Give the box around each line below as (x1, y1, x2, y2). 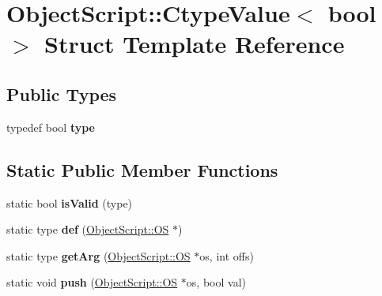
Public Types (6, 81, 117, 106)
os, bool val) (186, 274, 246, 290)
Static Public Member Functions (6, 157, 278, 182)
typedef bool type (6, 118, 95, 135)
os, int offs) (199, 247, 254, 264)
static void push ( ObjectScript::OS (6, 274, 178, 290)
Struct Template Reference (44, 28, 345, 60)
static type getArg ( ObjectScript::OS (6, 247, 191, 264)
